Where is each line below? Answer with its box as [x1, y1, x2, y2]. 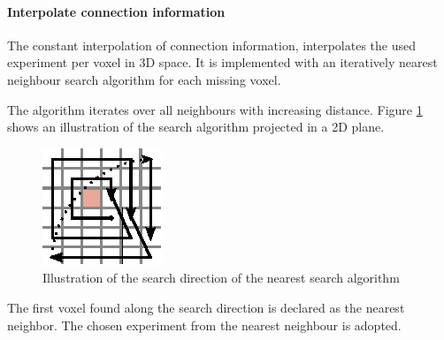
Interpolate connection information [7, 2, 226, 20]
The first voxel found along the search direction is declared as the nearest [7, 298, 405, 316]
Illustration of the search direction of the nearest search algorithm [42, 268, 400, 287]
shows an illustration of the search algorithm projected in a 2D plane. [7, 117, 385, 136]
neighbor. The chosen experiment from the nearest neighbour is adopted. [7, 315, 402, 334]
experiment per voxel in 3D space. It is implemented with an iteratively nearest [7, 53, 438, 72]
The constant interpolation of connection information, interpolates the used [7, 35, 416, 54]
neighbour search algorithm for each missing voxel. [7, 70, 281, 88]
